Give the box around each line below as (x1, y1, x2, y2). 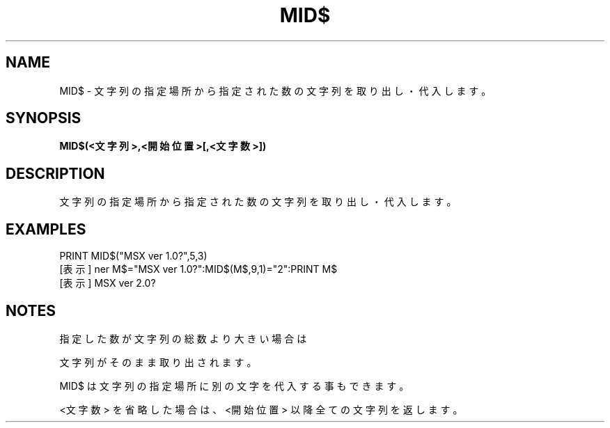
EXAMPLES (6, 220, 86, 238)
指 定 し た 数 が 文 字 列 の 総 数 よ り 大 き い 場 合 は (59, 332, 307, 344)
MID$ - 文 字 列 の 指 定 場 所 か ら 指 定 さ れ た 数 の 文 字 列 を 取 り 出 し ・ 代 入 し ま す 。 (59, 84, 492, 97)
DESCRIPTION (6, 164, 105, 182)
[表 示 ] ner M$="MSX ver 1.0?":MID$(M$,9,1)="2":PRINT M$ (59, 263, 338, 276)
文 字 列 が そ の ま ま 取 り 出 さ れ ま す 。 (59, 356, 257, 368)
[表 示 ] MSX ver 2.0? (59, 277, 156, 290)
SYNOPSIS (6, 109, 81, 127)
